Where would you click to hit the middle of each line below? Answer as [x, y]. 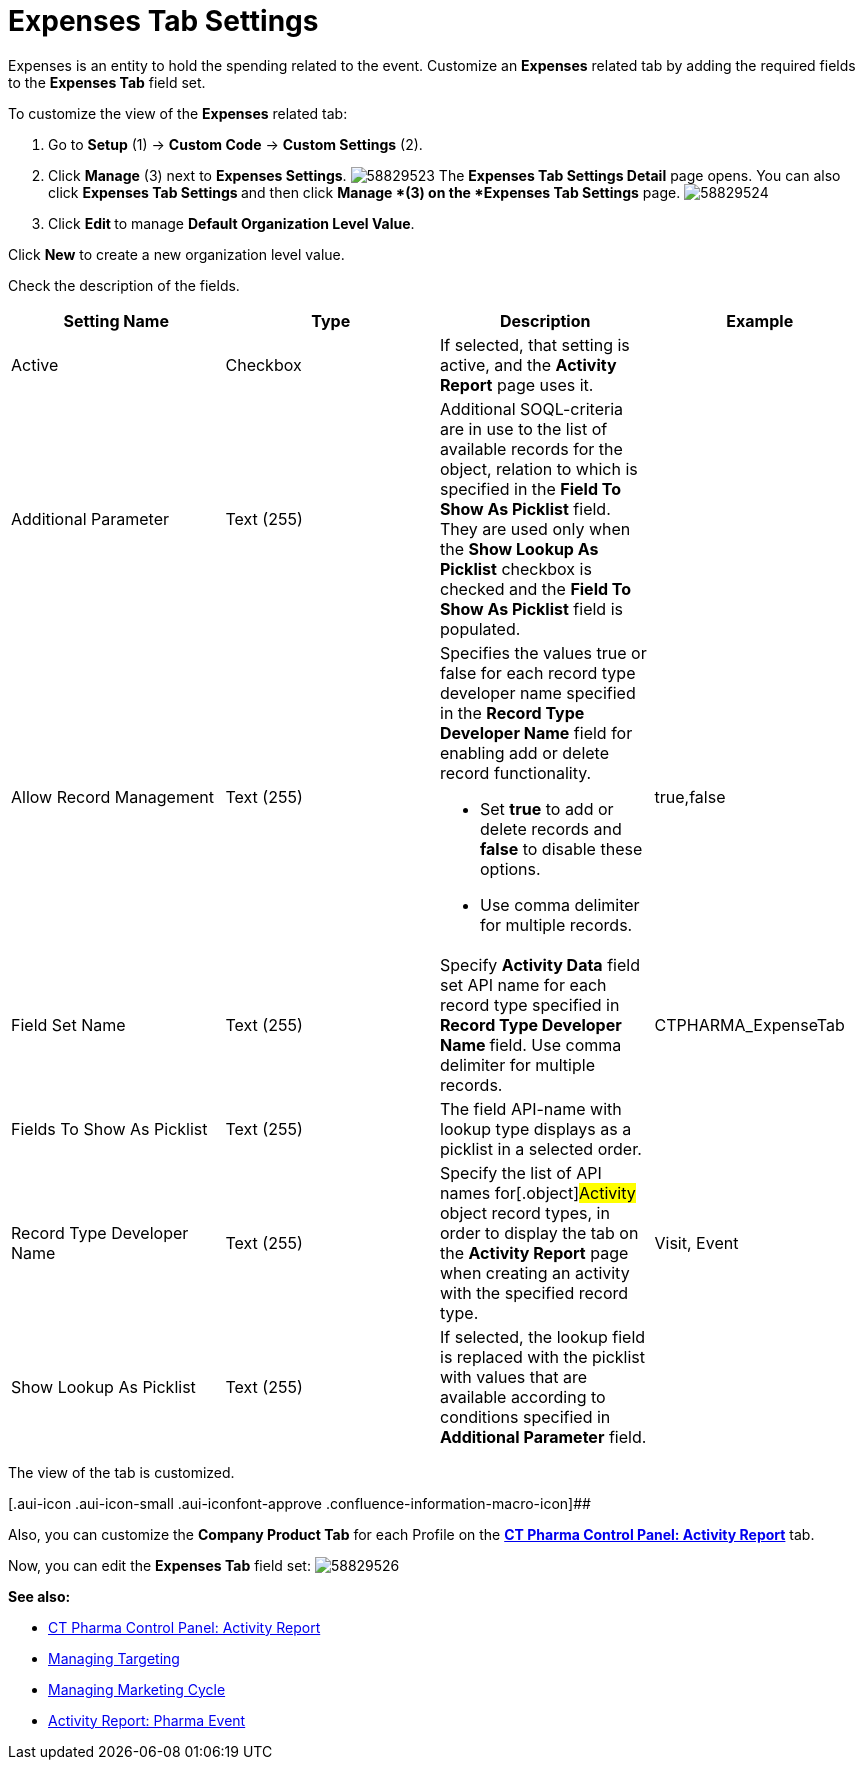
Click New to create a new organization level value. [176, 254]
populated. [480, 628]
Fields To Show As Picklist [109, 1128]
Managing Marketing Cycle [137, 1689]
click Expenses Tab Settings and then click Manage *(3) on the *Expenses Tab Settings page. [364, 192]
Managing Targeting [114, 1658]
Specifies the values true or [543, 652]
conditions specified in [525, 1416]
